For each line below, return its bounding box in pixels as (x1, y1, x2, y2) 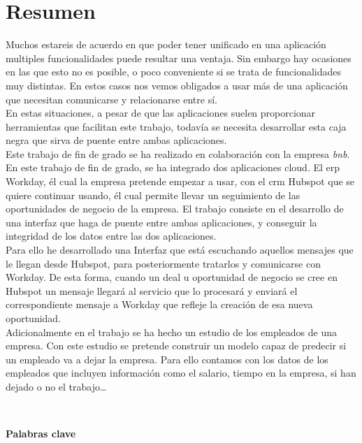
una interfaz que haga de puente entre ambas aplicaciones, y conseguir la (6, 215, 317, 229)
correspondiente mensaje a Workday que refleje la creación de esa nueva (6, 297, 313, 312)
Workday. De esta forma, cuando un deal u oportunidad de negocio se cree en (6, 270, 338, 284)
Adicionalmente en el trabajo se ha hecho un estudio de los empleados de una (6, 324, 337, 339)
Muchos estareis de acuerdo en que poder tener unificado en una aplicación (6, 37, 326, 52)
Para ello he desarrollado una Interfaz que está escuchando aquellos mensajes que (6, 242, 354, 257)
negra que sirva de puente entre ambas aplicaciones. (6, 133, 227, 147)
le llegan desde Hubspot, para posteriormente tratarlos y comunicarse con (6, 256, 321, 270)
